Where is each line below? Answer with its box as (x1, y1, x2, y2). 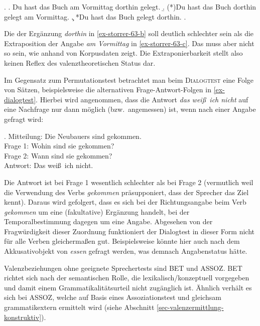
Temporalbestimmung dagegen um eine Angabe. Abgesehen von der (4, 216, 213, 227)
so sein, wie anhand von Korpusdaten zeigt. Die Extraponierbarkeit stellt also (4, 48, 243, 58)
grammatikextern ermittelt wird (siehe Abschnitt (4, 302, 155, 312)
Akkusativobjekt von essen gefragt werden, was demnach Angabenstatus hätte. (4, 246, 247, 256)
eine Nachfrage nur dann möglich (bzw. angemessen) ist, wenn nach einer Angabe (4, 104, 256, 114)
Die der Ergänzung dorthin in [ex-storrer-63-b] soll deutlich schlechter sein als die (4, 28, 254, 39)
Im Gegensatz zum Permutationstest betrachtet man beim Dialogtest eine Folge (4, 74, 254, 85)
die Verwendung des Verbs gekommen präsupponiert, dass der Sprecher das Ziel (4, 187, 249, 197)
